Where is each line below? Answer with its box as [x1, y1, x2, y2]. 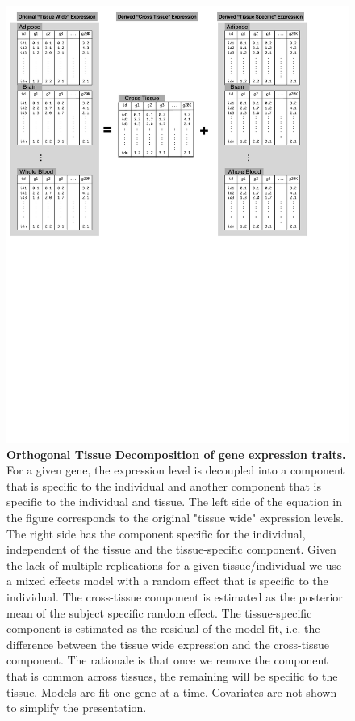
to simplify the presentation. [6, 699, 147, 716]
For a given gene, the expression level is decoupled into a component [6, 462, 345, 479]
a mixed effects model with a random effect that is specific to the [6, 572, 328, 589]
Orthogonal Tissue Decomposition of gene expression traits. [6, 445, 346, 462]
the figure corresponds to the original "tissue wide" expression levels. [6, 508, 344, 525]
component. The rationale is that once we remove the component [6, 651, 328, 668]
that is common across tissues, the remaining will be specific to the [6, 667, 338, 684]
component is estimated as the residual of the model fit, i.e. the [6, 620, 320, 637]
